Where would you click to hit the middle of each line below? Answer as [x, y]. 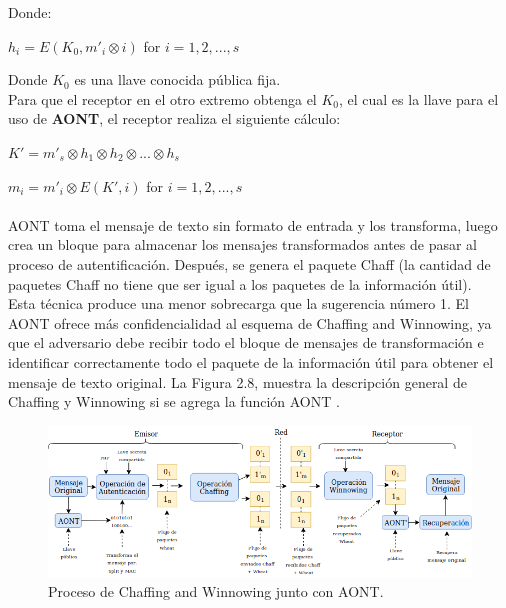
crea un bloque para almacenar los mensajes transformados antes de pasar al [242, 244]
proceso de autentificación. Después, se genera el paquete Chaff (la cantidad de [249, 263]
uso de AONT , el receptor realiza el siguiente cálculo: [174, 118]
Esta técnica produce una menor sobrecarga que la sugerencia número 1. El [238, 303]
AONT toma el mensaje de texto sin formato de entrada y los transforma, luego [253, 224]
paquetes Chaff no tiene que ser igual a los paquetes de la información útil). [240, 283]
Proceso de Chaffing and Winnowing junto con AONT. [216, 590]
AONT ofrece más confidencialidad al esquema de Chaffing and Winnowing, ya [250, 322]
